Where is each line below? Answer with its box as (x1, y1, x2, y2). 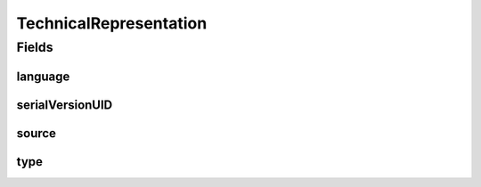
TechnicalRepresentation (16, 13, 208, 33)
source (16, 126, 57, 141)
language (16, 69, 70, 84)
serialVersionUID (16, 97, 113, 112)
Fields (16, 39, 53, 55)
